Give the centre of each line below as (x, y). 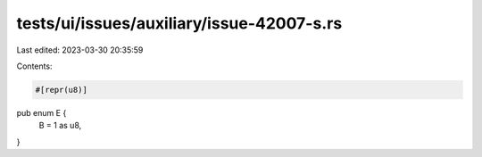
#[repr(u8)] (62, 90)
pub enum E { (42, 112)
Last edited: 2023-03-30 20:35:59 (80, 50)
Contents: (34, 66)
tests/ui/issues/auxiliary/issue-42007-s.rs (179, 23)
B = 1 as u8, (60, 126)
